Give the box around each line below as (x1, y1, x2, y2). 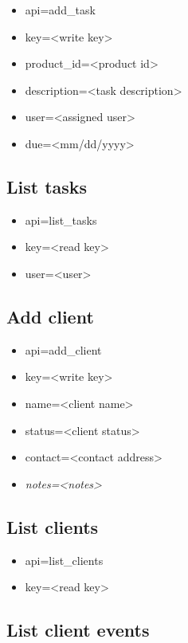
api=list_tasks (25, 211, 97, 228)
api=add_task (25, 2, 96, 18)
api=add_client (25, 341, 102, 358)
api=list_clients (25, 551, 104, 568)
